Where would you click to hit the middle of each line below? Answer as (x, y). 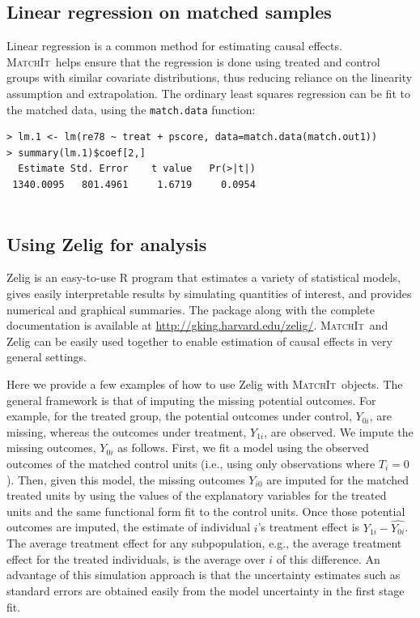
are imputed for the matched (338, 479)
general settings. (47, 357)
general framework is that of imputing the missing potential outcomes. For (191, 400)
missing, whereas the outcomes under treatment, (127, 431)
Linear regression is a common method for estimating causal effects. (174, 46)
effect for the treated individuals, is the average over (136, 558)
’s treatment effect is (309, 527)
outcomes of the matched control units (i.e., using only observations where (191, 463)
